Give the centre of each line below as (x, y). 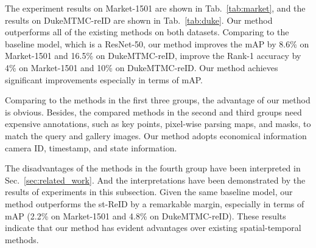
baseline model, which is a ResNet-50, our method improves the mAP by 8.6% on (157, 43)
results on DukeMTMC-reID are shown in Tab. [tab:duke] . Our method (139, 20)
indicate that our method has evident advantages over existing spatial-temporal (153, 228)
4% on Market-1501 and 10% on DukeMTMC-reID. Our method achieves (142, 67)
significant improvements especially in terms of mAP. (104, 79)
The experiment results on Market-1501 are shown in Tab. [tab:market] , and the (155, 8)
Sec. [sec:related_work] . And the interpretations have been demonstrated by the (155, 180)
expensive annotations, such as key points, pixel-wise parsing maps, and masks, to (158, 124)
